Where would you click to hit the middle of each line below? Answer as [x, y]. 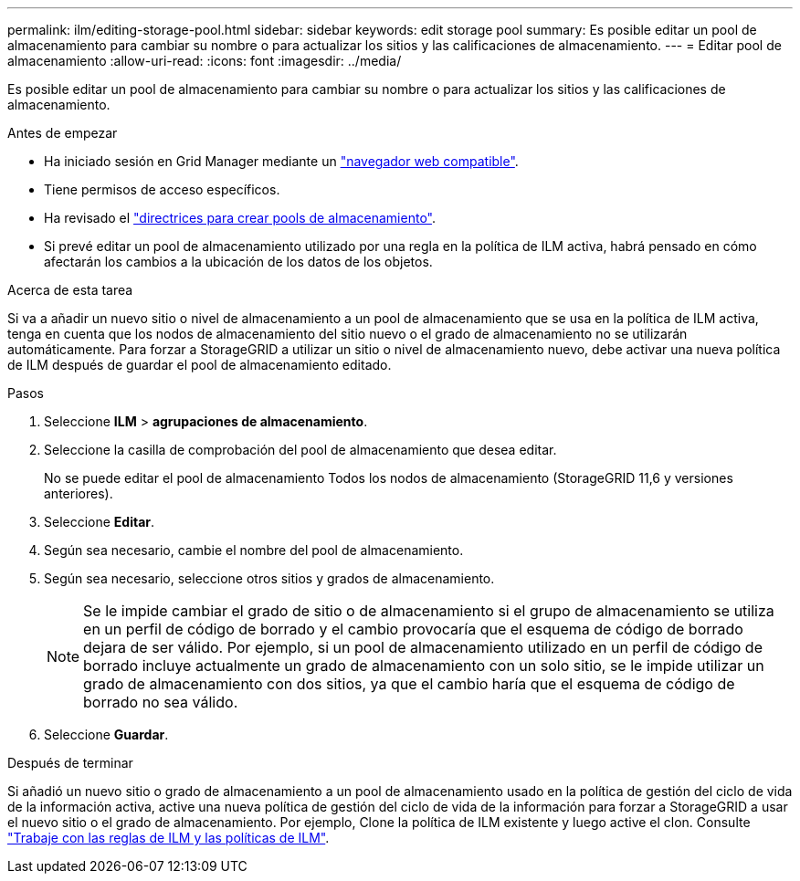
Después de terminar [70, 763]
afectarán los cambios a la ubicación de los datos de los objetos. [238, 262]
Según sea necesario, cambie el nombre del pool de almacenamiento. [254, 550]
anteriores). [79, 493]
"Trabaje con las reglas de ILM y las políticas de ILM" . [168, 838]
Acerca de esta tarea [70, 290]
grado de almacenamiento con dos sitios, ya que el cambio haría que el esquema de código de [409, 684]
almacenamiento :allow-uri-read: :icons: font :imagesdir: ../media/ [205, 61]
